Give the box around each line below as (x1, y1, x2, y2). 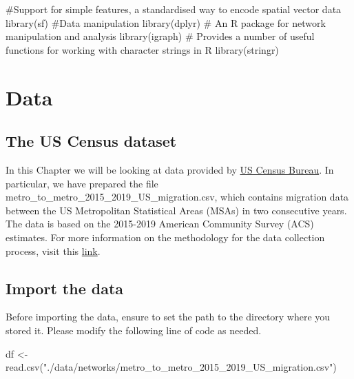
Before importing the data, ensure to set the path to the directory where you (6, 309, 331, 324)
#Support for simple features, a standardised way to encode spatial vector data (6, 2, 342, 16)
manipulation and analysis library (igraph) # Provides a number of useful (6, 29, 315, 43)
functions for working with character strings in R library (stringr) (6, 42, 279, 57)
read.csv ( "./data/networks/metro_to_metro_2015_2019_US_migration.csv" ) (6, 360, 337, 374)
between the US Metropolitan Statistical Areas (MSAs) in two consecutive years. (6, 203, 347, 217)
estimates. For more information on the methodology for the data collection (6, 229, 325, 244)
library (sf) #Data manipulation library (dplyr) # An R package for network (6, 15, 326, 30)
